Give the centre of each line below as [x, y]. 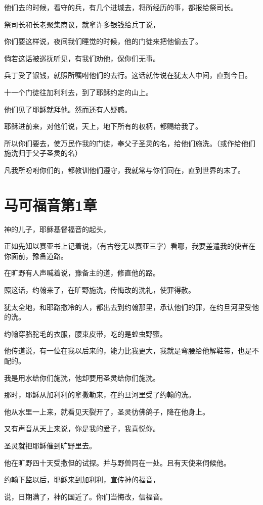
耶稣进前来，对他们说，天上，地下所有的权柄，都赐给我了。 [103, 126]
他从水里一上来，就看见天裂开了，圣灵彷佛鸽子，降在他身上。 [107, 411]
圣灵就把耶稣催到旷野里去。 [50, 445]
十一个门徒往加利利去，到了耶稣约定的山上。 [78, 92]
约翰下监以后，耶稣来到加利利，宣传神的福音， [82, 479]
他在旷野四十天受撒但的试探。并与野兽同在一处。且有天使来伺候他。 [117, 462]
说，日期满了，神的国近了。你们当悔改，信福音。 [85, 496]
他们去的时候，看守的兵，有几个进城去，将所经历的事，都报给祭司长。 [121, 7]
